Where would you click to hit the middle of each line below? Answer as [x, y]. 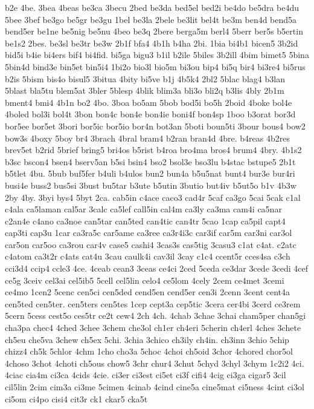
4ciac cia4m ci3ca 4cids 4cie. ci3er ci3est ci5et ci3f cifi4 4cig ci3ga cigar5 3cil [146, 375]
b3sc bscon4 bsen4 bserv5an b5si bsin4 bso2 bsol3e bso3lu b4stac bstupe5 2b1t [150, 161]
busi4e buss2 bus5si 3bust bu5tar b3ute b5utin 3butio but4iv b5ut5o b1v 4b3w [151, 185]
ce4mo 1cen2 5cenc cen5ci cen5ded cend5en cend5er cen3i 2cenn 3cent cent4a [148, 292]
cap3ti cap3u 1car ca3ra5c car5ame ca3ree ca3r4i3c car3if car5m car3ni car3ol [149, 233]
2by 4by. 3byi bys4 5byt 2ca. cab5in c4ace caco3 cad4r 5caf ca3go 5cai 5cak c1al [153, 197]
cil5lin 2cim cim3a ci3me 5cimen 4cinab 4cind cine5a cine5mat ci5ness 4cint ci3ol [155, 387]
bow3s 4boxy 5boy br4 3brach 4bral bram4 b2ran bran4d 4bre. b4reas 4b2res [147, 138]
